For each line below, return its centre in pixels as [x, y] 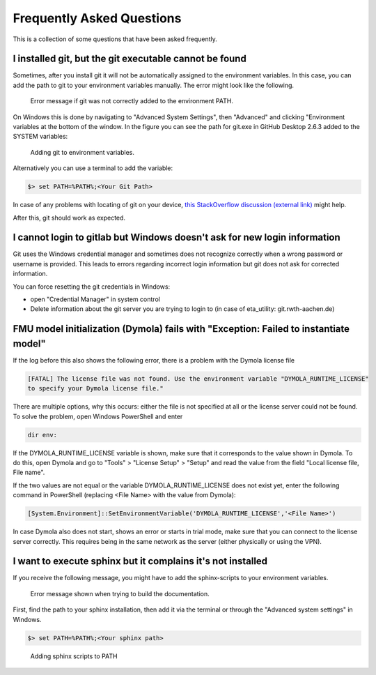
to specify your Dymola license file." [95, 388]
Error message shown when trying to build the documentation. [120, 593]
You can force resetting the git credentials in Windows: [92, 287]
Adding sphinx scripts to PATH [74, 656]
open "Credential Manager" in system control [95, 299]
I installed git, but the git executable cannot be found [130, 59]
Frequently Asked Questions [97, 18]
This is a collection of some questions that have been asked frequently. [115, 39]
